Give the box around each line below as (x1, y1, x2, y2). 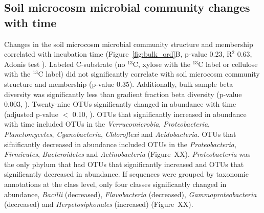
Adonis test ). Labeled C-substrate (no (4, 58, 125, 69)
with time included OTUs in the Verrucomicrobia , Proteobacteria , (4, 119, 210, 129)
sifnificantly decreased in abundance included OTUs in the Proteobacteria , (4, 138, 236, 149)
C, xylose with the (133, 58, 190, 69)
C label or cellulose (198, 58, 258, 69)
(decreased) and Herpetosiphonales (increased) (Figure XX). (4, 199, 193, 209)
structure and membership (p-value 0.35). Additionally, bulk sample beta (4, 78, 233, 89)
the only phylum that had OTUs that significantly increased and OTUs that (4, 158, 244, 169)
